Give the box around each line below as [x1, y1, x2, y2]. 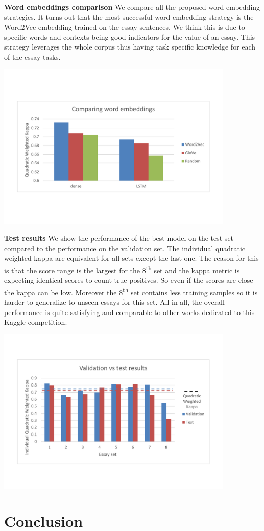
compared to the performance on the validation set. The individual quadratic [4, 243, 245, 253]
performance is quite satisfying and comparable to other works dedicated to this [4, 306, 255, 317]
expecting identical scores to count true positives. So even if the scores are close [4, 275, 253, 285]
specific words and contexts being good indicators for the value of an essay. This [4, 31, 255, 42]
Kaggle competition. [4, 317, 67, 327]
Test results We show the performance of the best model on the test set [4, 233, 234, 244]
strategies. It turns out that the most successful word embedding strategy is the [4, 11, 254, 22]
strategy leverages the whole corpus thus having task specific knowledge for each [4, 41, 256, 52]
